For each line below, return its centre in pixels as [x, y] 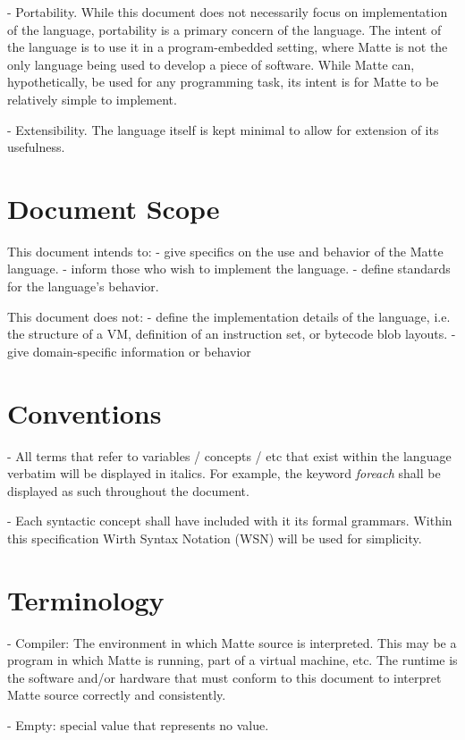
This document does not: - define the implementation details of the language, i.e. [229, 316]
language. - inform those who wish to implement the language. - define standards [229, 269]
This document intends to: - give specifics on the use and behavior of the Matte [225, 251]
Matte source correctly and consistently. [117, 695]
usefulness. [36, 147]
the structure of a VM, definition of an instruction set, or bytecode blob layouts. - [232, 334]
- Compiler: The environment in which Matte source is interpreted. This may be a [232, 642]
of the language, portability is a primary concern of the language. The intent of [224, 29]
